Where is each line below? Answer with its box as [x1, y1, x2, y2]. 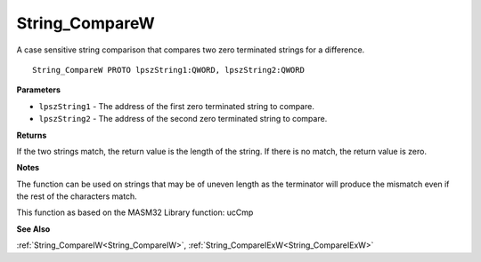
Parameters [16, 84, 61, 95]
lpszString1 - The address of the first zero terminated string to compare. [38, 100, 315, 111]
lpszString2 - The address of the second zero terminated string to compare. [38, 114, 328, 124]
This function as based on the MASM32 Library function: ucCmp [16, 207, 254, 218]
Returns [16, 130, 47, 140]
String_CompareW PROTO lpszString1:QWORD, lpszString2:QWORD [32, 65, 305, 75]
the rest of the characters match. [16, 191, 137, 202]
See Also [16, 223, 51, 234]
